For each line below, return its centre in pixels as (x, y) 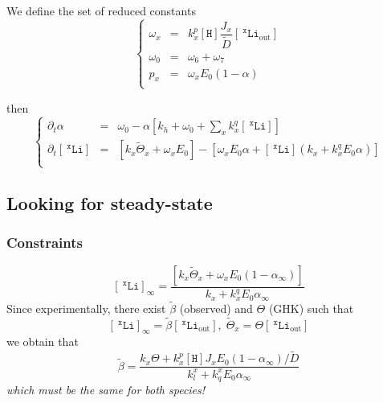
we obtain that (43, 341)
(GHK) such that (311, 308)
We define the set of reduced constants (101, 10)
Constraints (45, 243)
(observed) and (216, 308)
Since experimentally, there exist (86, 308)
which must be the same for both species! (106, 390)
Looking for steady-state (110, 203)
